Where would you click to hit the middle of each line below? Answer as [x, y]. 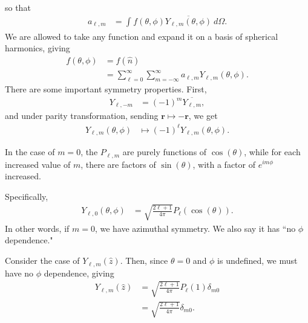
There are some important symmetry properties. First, [106, 89]
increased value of [38, 164]
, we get [203, 116]
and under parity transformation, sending [82, 116]
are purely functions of [165, 152]
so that [18, 7]
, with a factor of [224, 164]
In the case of [30, 152]
